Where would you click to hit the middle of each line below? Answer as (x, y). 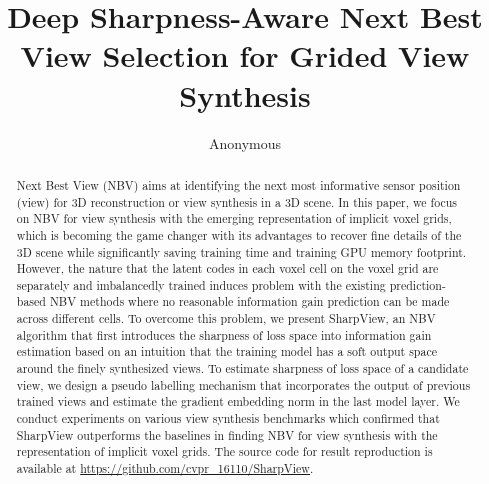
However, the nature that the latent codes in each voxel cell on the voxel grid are (227, 268)
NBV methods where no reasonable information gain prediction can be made (249, 301)
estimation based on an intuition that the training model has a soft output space (226, 351)
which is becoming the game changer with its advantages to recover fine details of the (239, 234)
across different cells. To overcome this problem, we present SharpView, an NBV (226, 318)
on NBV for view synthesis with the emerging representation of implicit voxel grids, (234, 218)
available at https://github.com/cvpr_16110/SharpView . (165, 468)
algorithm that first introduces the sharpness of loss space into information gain (224, 334)
